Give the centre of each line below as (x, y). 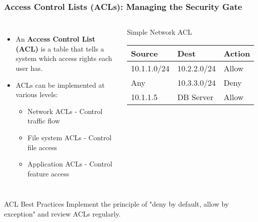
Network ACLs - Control (65, 111)
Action (237, 53)
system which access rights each (64, 58)
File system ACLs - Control (69, 137)
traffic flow (44, 121)
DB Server (195, 97)
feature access (48, 173)
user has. (29, 68)
